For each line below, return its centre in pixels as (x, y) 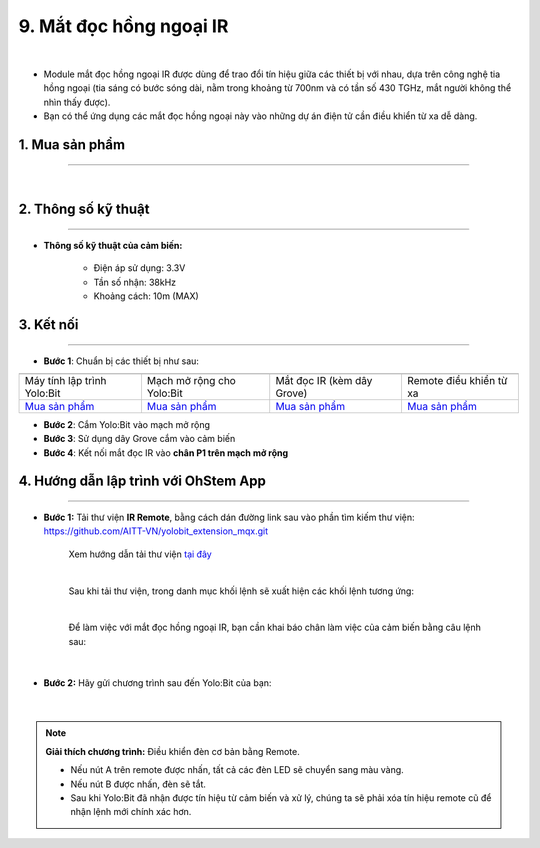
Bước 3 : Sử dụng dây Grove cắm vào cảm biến (139, 439)
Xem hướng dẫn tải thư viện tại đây (140, 554)
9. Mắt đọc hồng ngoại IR (123, 26)
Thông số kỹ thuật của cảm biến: (113, 245)
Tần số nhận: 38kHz (135, 282)
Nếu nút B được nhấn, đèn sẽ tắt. (138, 784)
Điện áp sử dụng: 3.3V (139, 268)
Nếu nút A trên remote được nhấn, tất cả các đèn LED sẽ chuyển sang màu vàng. (237, 770)
